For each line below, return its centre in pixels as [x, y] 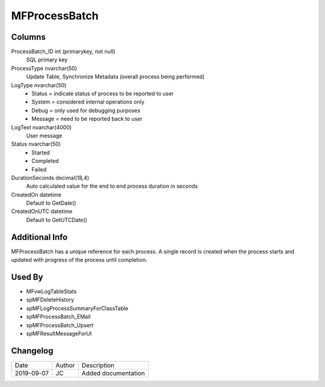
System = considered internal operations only [88, 102]
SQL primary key [47, 60]
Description [98, 365]
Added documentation [113, 373]
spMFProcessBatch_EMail [58, 317]
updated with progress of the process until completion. [79, 260]
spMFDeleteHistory [50, 300]
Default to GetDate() [51, 203]
